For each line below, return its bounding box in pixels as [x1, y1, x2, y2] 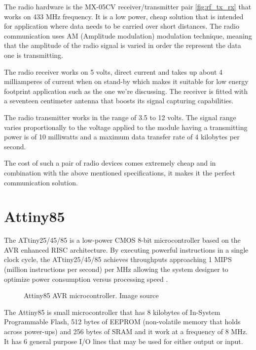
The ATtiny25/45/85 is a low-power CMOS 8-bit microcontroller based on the [4, 235, 241, 245]
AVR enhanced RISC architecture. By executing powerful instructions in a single [4, 244, 249, 255]
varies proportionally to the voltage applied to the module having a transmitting [4, 122, 248, 132]
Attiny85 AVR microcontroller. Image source [24, 290, 159, 301]
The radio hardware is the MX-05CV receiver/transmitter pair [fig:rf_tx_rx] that [4, 1, 252, 11]
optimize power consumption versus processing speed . [4, 273, 168, 284]
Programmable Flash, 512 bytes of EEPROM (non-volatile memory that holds [4, 316, 241, 327]
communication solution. [4, 177, 78, 187]
